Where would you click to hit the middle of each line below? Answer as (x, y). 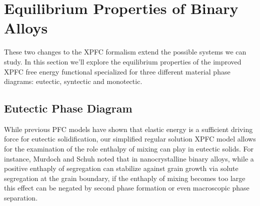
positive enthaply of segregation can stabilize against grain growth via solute (121, 168)
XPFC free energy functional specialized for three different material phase (117, 71)
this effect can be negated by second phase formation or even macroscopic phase (127, 188)
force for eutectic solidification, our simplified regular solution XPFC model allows (130, 139)
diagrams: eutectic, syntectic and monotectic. (73, 81)
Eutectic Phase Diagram (68, 108)
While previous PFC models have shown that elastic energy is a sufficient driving (128, 129)
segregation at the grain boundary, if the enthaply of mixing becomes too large (125, 178)
